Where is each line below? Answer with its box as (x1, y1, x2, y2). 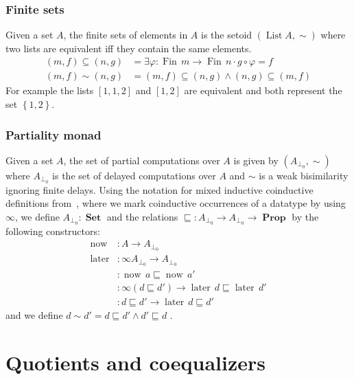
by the (292, 209, 319, 223)
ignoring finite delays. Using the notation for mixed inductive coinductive (5, 182, 314, 197)
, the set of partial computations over (63, 153, 220, 167)
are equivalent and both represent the (184, 83, 342, 98)
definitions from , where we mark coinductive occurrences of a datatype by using (5, 196, 346, 210)
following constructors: (5, 223, 100, 238)
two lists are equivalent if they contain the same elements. (5, 41, 252, 55)
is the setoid (201, 27, 252, 42)
